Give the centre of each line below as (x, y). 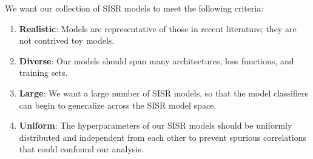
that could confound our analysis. (81, 149)
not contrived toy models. (67, 40)
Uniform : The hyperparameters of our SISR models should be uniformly (156, 125)
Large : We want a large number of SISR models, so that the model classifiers (163, 93)
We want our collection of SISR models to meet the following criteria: (134, 8)
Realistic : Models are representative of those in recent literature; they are (158, 28)
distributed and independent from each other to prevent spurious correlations (163, 137)
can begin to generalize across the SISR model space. (118, 105)
